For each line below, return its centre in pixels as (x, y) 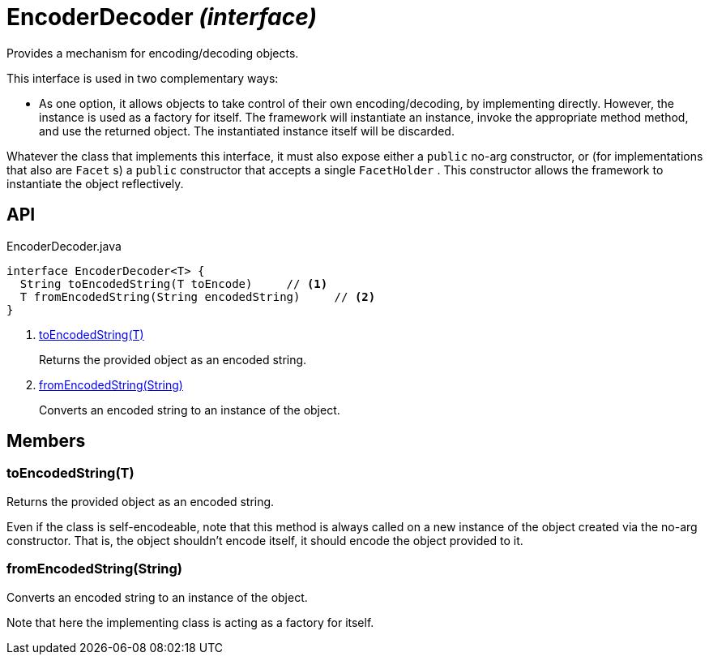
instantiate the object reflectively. (95, 183)
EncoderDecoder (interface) (162, 17)
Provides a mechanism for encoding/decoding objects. (153, 53)
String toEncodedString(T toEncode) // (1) (174, 283)
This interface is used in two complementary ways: (143, 78)
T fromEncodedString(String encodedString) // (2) (198, 296)
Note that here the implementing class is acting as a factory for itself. (190, 622)
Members (46, 441)
